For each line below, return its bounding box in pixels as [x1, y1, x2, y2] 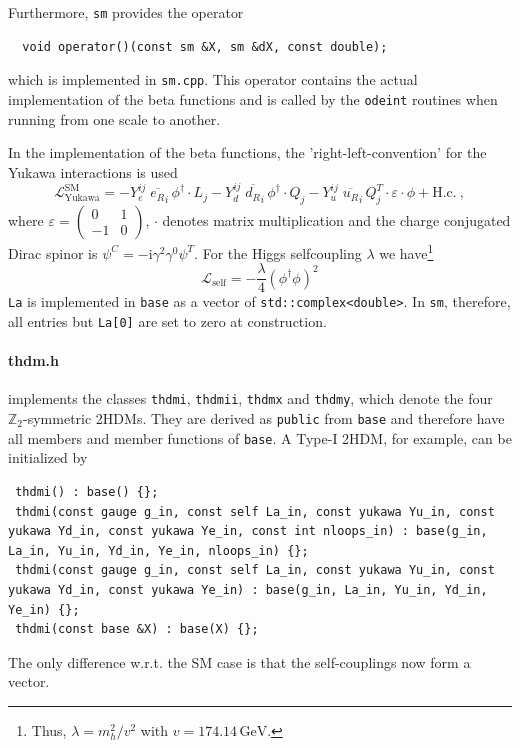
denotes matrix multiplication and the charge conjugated [162, 209, 511, 230]
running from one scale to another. [8, 108, 221, 129]
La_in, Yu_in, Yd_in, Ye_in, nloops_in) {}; [8, 543, 309, 558]
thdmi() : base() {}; [15, 484, 159, 499]
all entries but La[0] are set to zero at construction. [8, 310, 327, 331]
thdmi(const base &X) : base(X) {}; [15, 622, 259, 637]
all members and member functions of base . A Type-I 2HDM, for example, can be [8, 427, 512, 448]
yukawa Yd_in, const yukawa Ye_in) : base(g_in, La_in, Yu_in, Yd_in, [8, 582, 488, 597]
